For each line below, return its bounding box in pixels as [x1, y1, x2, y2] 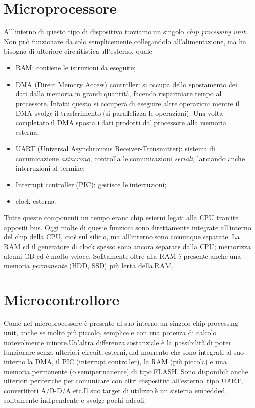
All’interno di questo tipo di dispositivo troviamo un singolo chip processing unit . [4, 27, 248, 37]
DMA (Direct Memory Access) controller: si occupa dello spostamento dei [15, 79, 237, 89]
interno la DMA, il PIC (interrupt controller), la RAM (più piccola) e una [4, 356, 227, 367]
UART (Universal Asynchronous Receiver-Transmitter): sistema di [15, 144, 215, 154]
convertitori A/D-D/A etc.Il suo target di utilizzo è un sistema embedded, [4, 385, 227, 395]
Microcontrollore [4, 289, 120, 309]
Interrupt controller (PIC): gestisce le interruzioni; [15, 179, 167, 189]
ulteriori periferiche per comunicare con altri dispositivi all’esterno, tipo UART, [4, 376, 243, 386]
